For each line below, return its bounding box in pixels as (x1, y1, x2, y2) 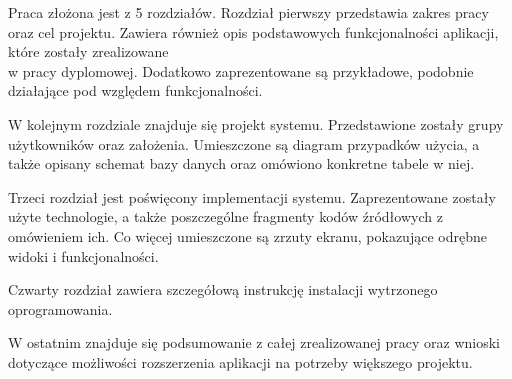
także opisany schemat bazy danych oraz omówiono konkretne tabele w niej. (8, 153, 475, 174)
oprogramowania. (8, 298, 113, 319)
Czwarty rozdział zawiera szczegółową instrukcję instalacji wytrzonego (8, 279, 438, 300)
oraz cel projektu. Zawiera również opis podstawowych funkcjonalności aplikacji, (8, 21, 499, 42)
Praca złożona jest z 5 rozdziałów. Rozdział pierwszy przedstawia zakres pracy (8, 2, 489, 22)
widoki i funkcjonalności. (8, 245, 159, 266)
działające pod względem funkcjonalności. (8, 80, 263, 101)
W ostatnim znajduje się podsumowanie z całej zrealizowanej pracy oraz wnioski (8, 332, 500, 353)
